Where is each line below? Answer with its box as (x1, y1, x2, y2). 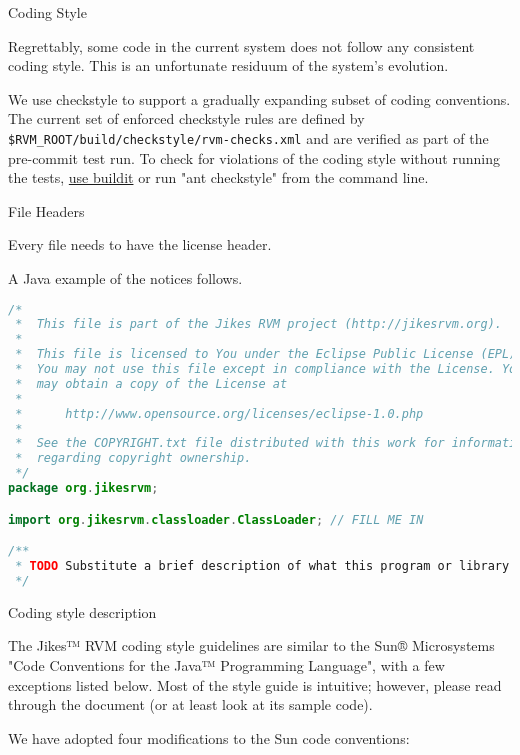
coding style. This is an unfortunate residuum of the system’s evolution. (8, 55, 449, 76)
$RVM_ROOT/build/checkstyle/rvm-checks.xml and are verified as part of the (8, 127, 489, 148)
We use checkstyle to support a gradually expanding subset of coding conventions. (8, 88, 511, 109)
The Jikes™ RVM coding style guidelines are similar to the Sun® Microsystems (8, 635, 495, 656)
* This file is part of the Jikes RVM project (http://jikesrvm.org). (15, 317, 502, 332)
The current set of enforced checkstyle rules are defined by (8, 108, 365, 129)
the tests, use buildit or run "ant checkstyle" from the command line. (8, 167, 429, 188)
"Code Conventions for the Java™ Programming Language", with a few (8, 654, 445, 675)
